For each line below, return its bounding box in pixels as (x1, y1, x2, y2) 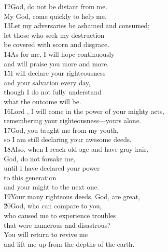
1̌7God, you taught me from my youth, (4, 125, 119, 135)
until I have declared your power (4, 163, 100, 173)
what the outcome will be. (4, 96, 81, 106)
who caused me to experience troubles (4, 210, 116, 220)
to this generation (4, 172, 56, 182)
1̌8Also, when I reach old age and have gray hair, (4, 143, 149, 154)
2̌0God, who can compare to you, (4, 201, 102, 211)
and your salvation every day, (4, 77, 91, 87)
